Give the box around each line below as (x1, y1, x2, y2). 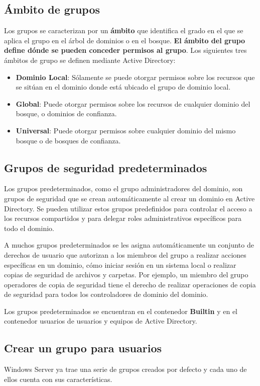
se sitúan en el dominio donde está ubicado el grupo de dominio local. (16, 82, 231, 92)
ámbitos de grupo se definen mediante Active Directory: (4, 54, 176, 65)
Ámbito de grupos (4, 2, 100, 17)
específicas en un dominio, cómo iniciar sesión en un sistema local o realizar (4, 259, 236, 270)
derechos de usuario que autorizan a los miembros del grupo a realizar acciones (4, 249, 246, 260)
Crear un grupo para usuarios (4, 340, 162, 356)
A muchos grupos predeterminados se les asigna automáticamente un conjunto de (4, 240, 254, 250)
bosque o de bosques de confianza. (16, 135, 121, 145)
